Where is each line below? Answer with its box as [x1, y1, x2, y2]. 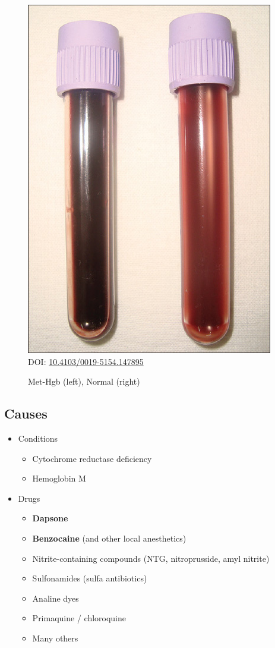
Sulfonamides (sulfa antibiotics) [32, 572, 147, 584]
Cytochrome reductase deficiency [32, 452, 152, 464]
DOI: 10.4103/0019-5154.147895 [28, 355, 144, 367]
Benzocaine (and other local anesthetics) [32, 531, 187, 544]
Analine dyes [32, 592, 79, 604]
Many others [32, 631, 78, 644]
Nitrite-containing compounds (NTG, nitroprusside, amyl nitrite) [32, 552, 270, 564]
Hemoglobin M [32, 472, 86, 485]
